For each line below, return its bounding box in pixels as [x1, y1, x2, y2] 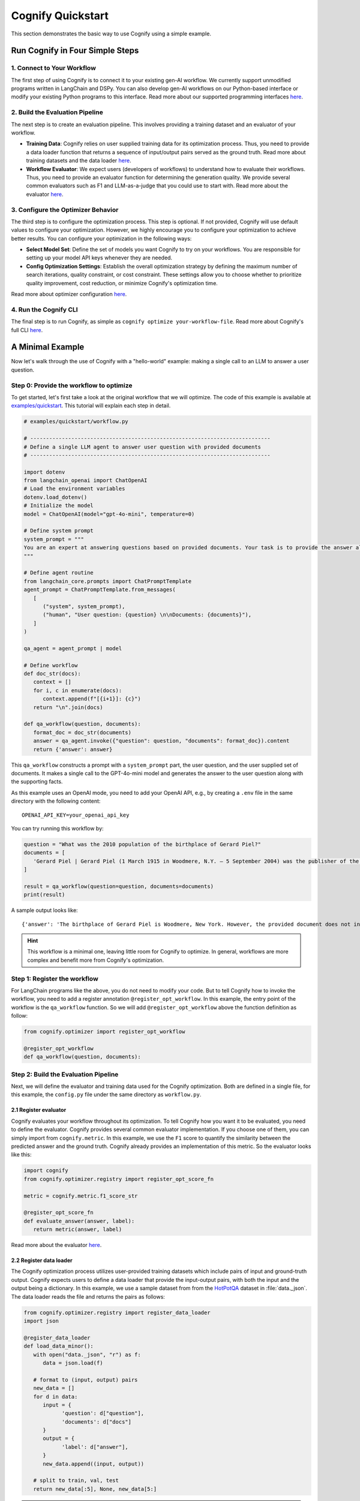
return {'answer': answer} [33, 746, 113, 753]
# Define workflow [23, 662, 78, 669]
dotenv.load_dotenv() [23, 494, 88, 501]
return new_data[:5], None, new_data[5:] [33, 1485, 157, 1492]
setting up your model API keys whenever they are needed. [26, 254, 173, 261]
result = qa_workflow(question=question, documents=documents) [23, 883, 214, 890]
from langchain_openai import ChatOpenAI [23, 477, 148, 484]
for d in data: [33, 1393, 78, 1400]
